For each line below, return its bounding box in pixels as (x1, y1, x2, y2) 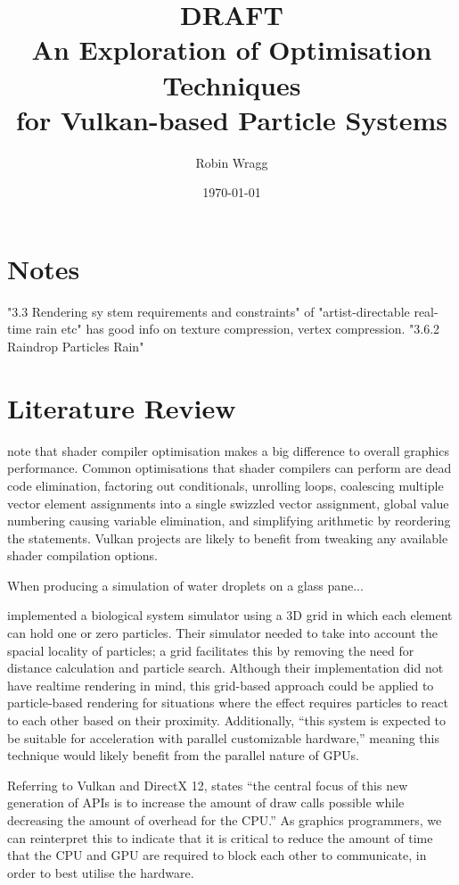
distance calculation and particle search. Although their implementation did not (7, 658, 444, 677)
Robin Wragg (195, 153, 268, 171)
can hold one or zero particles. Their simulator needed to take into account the (7, 624, 438, 642)
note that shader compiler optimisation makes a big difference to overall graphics (7, 441, 449, 459)
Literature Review (7, 389, 236, 426)
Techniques (162, 66, 301, 103)
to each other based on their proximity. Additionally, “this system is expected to (7, 711, 447, 730)
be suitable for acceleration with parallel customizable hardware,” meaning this (7, 728, 439, 747)
